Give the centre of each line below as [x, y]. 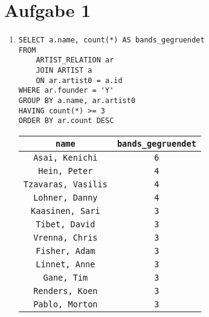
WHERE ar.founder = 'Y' [66, 91]
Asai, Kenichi [66, 158]
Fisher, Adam [66, 251]
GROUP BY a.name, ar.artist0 [77, 101]
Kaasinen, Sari [66, 211]
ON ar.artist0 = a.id [79, 80]
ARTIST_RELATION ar [75, 60]
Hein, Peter [66, 171]
